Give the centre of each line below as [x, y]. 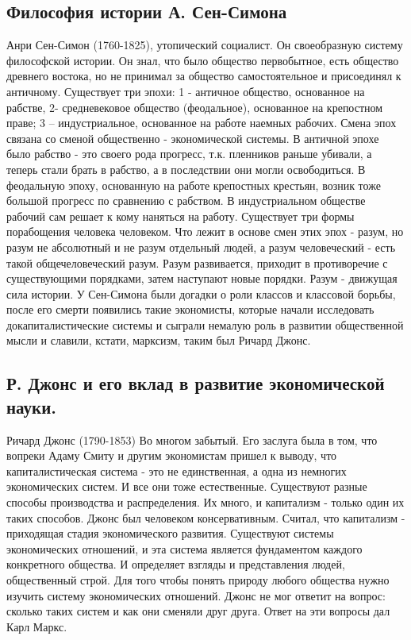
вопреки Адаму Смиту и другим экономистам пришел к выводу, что [172, 455]
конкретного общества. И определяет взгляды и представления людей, [176, 564]
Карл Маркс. [37, 626]
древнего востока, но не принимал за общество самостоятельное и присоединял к [204, 76]
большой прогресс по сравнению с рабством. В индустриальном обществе [186, 200]
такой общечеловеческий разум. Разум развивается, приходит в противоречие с [197, 262]
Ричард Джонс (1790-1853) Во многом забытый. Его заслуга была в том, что [192, 440]
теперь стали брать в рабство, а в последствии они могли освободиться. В [186, 169]
